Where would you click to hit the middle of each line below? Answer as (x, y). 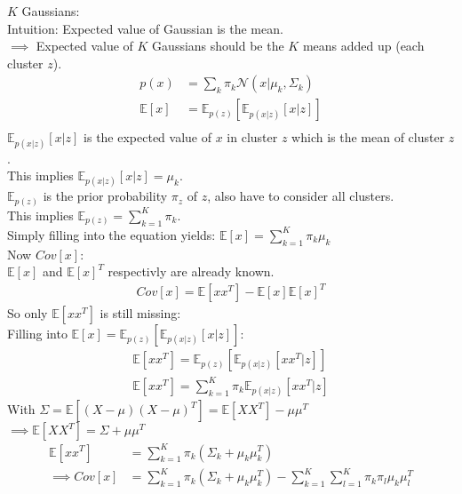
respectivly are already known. (191, 271)
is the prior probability (105, 196)
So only (28, 313)
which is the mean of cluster (368, 137)
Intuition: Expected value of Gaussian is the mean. (145, 28)
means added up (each (363, 46)
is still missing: (140, 313)
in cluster (252, 137)
